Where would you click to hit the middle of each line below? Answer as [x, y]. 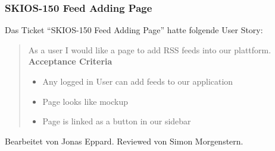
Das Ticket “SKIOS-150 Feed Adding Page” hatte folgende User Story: [134, 30]
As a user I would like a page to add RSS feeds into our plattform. [150, 49]
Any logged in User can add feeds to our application [138, 81]
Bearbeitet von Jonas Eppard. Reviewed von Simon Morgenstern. [124, 141]
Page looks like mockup [85, 101]
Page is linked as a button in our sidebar [117, 121]
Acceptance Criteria [70, 61]
